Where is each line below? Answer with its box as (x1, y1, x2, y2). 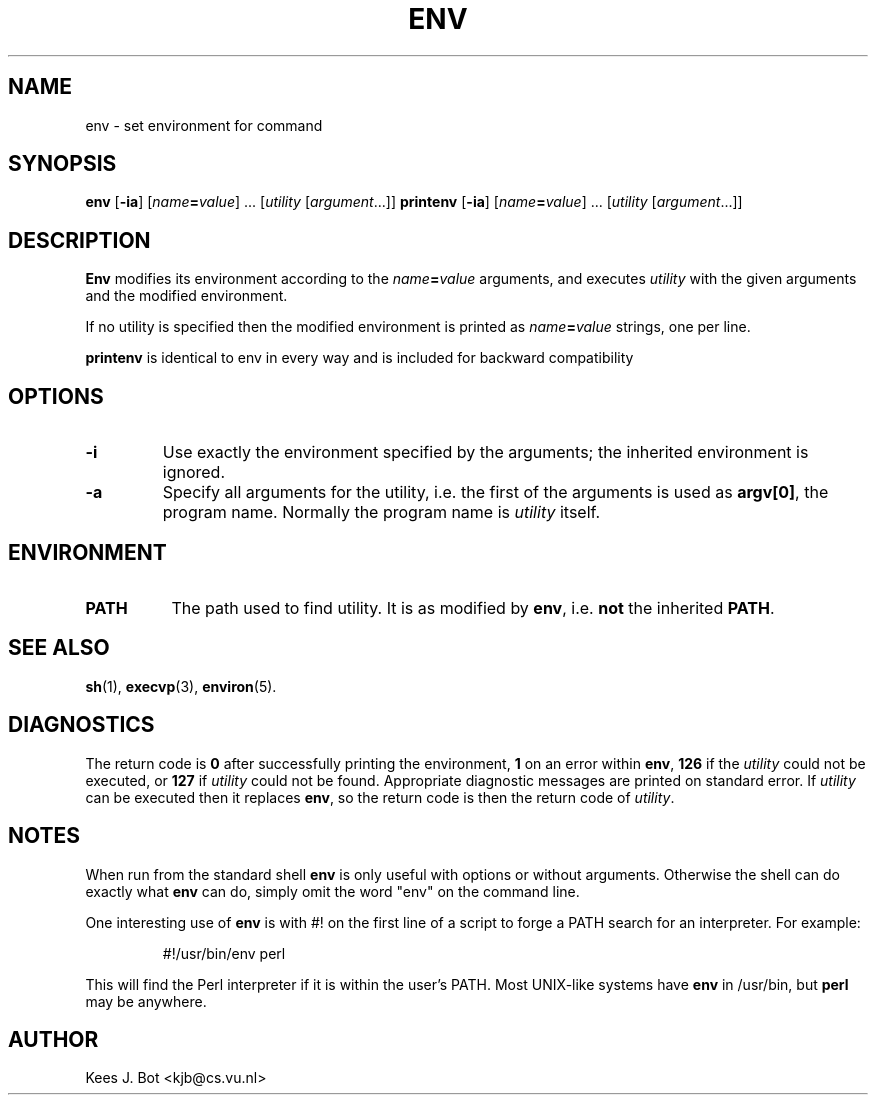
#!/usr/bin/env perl (162, 944, 286, 962)
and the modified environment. (85, 287, 288, 305)
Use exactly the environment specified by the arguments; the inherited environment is (162, 442, 809, 463)
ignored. (162, 462, 226, 483)
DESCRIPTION (8, 227, 151, 253)
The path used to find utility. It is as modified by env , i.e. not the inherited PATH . (171, 597, 775, 618)
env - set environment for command (85, 116, 323, 134)
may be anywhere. (85, 992, 207, 1010)
